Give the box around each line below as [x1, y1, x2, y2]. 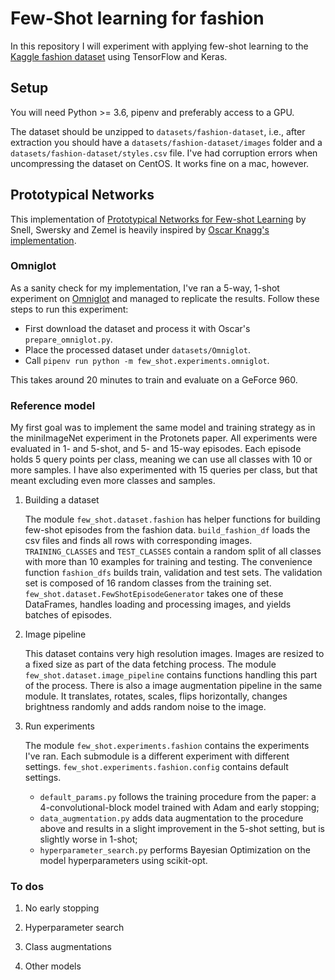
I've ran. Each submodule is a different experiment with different [24, 750, 290, 762]
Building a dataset [24, 494, 100, 506]
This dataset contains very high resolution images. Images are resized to [24, 648, 325, 660]
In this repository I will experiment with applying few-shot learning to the [10, 40, 309, 52]
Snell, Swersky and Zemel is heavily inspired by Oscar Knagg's [10, 223, 270, 236]
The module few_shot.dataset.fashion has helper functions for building [24, 513, 321, 526]
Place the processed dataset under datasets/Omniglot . [24, 343, 251, 356]
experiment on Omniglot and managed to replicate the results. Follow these [10, 292, 320, 304]
